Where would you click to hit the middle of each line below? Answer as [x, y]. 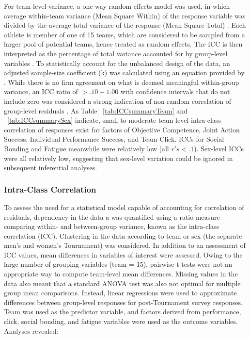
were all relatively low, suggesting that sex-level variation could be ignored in [118, 158]
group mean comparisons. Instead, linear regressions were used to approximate [120, 293]
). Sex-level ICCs [219, 148]
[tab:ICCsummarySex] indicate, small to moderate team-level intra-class [114, 120]
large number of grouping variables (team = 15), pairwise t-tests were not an [118, 264]
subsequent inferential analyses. [51, 168]
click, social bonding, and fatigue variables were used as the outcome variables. [121, 321]
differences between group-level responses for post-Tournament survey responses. [123, 302]
